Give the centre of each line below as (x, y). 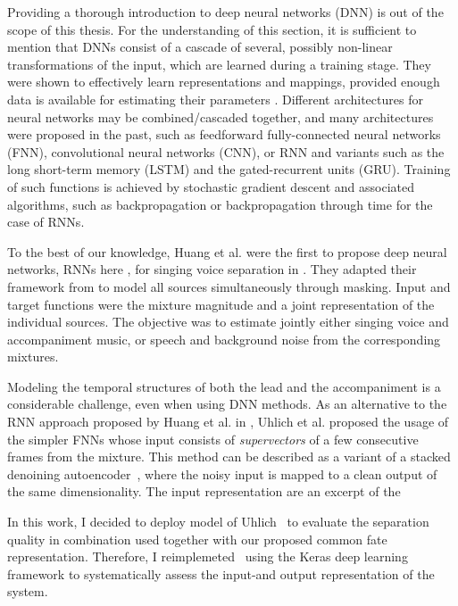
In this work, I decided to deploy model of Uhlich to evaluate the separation (218, 522)
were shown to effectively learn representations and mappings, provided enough (224, 82)
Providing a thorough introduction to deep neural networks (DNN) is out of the (225, 12)
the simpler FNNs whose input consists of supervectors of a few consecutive (213, 439)
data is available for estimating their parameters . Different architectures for (215, 99)
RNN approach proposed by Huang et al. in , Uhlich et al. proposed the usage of (228, 422)
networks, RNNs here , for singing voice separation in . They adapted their (212, 269)
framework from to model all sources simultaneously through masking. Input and (229, 286)
